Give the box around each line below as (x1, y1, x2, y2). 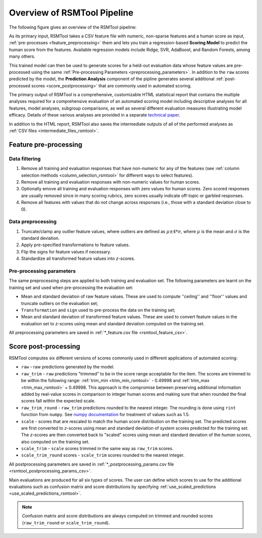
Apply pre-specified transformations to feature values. (21, 242, 130, 248)
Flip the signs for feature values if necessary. (21, 249, 112, 254)
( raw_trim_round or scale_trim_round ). (22, 520, 110, 525)
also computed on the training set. (21, 438, 90, 444)
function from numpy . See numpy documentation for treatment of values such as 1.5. (21, 412, 190, 418)
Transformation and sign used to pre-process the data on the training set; (21, 307, 176, 313)
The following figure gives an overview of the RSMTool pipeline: (9, 24, 137, 30)
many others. (9, 53, 36, 59)
